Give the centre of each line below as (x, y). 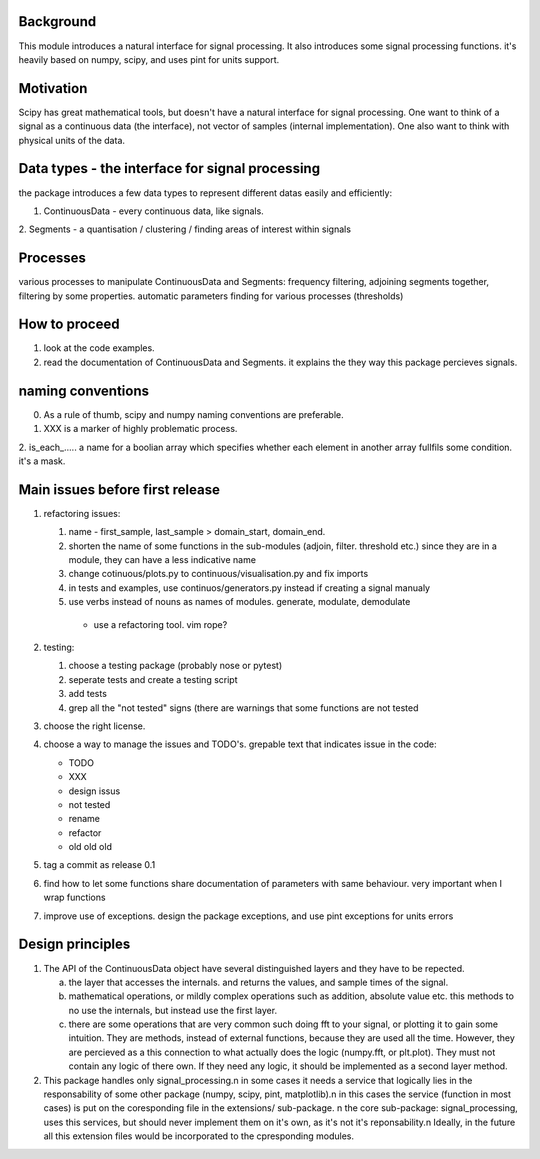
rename (84, 819)
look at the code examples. (99, 348)
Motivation (53, 88)
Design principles (74, 944)
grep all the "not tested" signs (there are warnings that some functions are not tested (243, 707)
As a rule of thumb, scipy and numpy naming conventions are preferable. (193, 414)
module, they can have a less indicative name (162, 560)
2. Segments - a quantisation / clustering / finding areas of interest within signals (185, 229)
